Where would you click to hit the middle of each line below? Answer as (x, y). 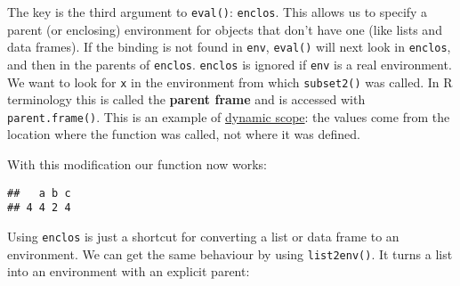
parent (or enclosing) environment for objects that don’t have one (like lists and (225, 29)
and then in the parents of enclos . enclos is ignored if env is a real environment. (230, 64)
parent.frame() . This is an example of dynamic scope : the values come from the (229, 116)
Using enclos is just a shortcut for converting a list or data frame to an (203, 236)
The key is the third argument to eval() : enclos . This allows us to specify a (218, 12)
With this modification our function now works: (137, 164)
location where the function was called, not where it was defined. (184, 134)
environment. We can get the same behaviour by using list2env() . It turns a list (230, 253)
